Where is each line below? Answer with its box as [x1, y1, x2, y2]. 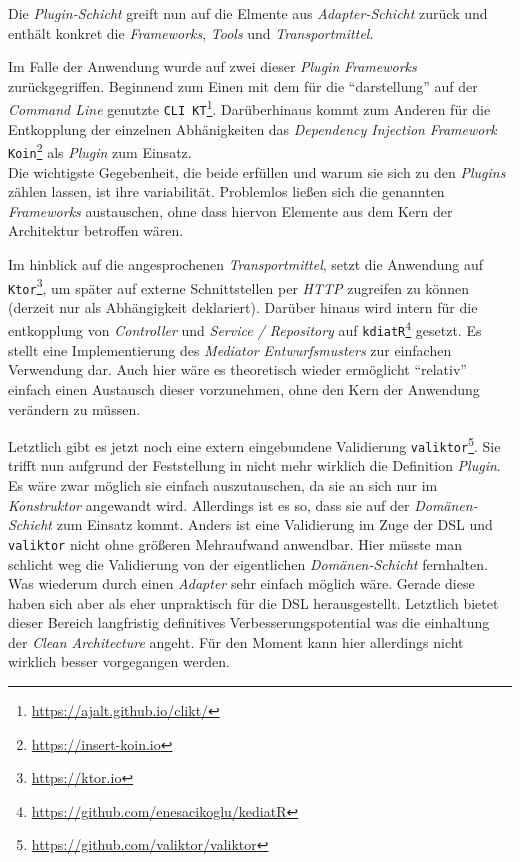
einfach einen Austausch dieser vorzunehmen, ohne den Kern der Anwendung [8, 378, 480, 399]
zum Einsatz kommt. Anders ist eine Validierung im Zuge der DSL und [56, 514, 493, 535]
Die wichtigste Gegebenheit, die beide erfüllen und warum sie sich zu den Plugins [8, 161, 506, 182]
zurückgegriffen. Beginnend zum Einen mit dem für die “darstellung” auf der [8, 75, 478, 96]
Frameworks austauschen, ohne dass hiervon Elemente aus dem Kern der [8, 200, 453, 221]
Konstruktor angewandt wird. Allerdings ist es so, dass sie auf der [8, 494, 410, 515]
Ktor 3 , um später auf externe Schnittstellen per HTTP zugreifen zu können [8, 274, 469, 298]
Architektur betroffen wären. [8, 220, 184, 241]
